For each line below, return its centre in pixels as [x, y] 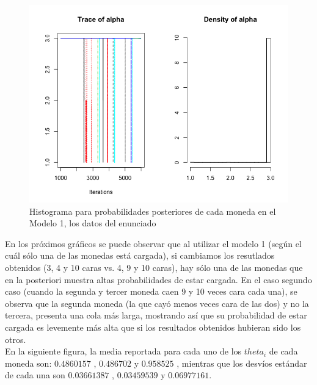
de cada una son [35, 375]
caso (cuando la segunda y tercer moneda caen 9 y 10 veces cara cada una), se [151, 291]
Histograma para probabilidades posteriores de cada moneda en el [153, 211]
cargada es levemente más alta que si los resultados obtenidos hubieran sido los [153, 327]
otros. [16, 339]
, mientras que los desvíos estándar [242, 363]
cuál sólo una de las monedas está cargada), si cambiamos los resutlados [140, 255]
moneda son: [28, 363]
